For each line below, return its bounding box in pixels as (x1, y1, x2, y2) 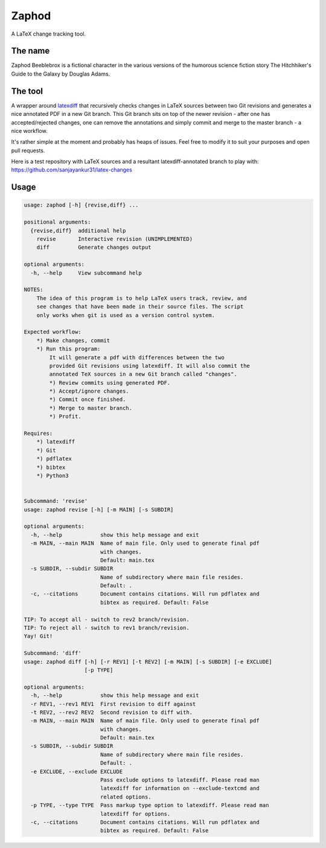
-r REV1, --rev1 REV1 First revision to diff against (30, 701, 196, 707)
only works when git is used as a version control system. (36, 312, 216, 318)
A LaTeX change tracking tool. (11, 30, 86, 37)
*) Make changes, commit (36, 337, 110, 344)
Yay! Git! (24, 633, 53, 640)
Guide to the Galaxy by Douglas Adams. (11, 70, 110, 77)
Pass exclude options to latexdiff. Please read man (100, 777, 260, 783)
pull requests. (11, 147, 45, 154)
